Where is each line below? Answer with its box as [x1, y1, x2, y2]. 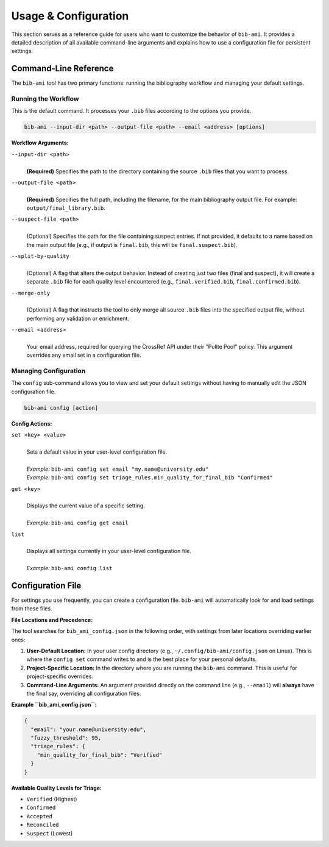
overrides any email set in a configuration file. [26, 351, 141, 359]
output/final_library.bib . [26, 204, 106, 212]
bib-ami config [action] [24, 404, 99, 411]
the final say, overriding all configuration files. [26, 690, 141, 697]
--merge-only [11, 290, 51, 296]
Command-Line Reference [11, 63, 114, 74]
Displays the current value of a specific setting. [26, 502, 146, 509]
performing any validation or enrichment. [26, 315, 129, 322]
